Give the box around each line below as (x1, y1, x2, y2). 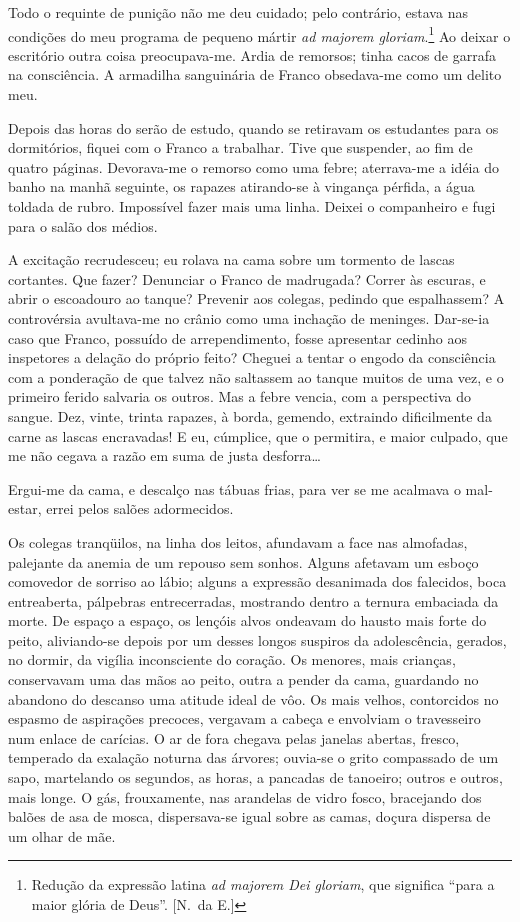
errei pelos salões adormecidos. (46, 498, 234, 519)
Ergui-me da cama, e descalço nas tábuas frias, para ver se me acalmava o (8, 478, 461, 499)
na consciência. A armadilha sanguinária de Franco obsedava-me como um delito (8, 64, 502, 85)
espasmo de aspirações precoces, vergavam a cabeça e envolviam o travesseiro (8, 708, 481, 729)
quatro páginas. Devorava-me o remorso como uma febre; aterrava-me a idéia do (8, 156, 499, 177)
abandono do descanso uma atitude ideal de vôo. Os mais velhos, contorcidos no (8, 688, 499, 709)
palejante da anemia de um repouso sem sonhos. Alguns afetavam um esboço (8, 551, 479, 572)
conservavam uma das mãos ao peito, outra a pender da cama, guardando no (8, 669, 479, 690)
